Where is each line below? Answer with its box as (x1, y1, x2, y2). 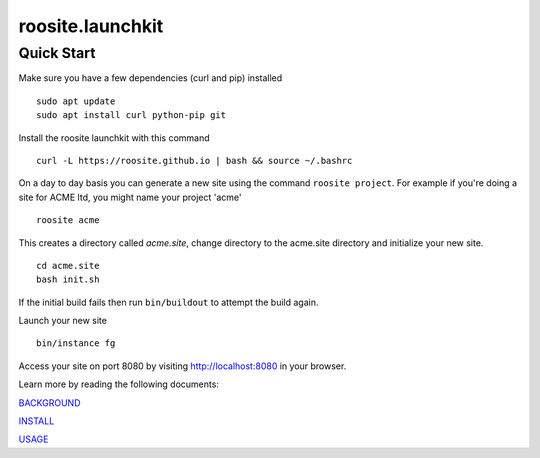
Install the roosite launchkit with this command (18, 131, 210, 144)
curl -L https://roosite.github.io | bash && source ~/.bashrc (36, 155, 353, 166)
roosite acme (36, 215, 100, 226)
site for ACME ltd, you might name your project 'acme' (18, 191, 242, 203)
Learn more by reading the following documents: (18, 378, 220, 390)
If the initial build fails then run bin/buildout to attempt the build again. (18, 296, 319, 308)
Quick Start (18, 44, 96, 62)
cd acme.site (36, 260, 100, 271)
